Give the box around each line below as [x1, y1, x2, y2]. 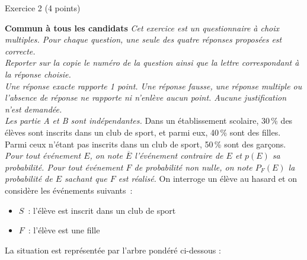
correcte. [5, 44, 36, 57]
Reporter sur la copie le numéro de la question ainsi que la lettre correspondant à [5, 56, 299, 69]
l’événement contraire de [135, 149, 223, 162]
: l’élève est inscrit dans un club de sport [28, 204, 176, 216]
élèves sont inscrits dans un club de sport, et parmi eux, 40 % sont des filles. [5, 126, 281, 138]
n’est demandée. [5, 102, 62, 115]
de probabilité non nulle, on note [134, 161, 252, 173]
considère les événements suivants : [5, 184, 133, 196]
